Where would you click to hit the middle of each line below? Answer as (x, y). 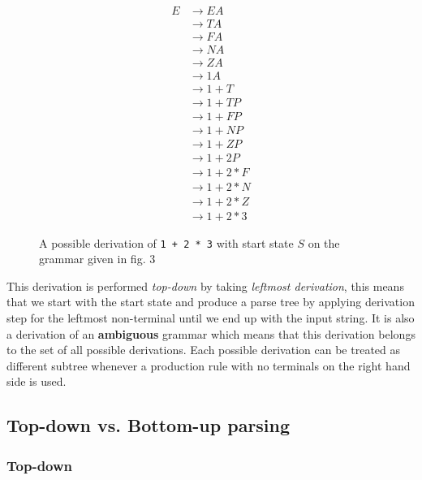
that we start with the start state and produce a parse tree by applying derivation (211, 302)
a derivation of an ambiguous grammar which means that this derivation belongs (211, 333)
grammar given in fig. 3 (97, 259)
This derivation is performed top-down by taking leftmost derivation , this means (205, 285)
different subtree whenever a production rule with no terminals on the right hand (209, 365)
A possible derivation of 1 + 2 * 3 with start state (166, 242)
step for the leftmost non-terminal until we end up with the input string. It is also (211, 317)
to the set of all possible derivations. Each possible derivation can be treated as (204, 350)
